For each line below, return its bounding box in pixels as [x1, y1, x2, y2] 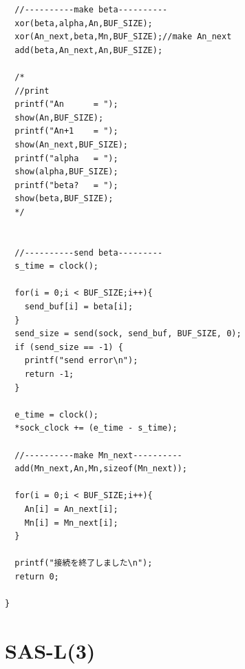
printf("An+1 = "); [14, 126, 118, 136]
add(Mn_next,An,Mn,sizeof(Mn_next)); [14, 464, 187, 474]
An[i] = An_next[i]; [24, 504, 118, 514]
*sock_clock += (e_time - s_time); [14, 423, 178, 433]
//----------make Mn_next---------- [14, 450, 182, 460]
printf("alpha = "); [14, 153, 118, 163]
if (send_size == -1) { [14, 342, 123, 352]
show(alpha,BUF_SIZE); [14, 167, 118, 177]
